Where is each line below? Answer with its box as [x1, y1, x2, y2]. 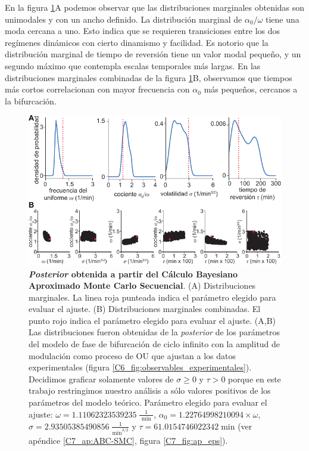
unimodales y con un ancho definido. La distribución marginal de [5, 13, 242, 25]
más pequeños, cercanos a [204, 83, 298, 95]
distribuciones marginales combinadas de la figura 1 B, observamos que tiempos [5, 71, 292, 84]
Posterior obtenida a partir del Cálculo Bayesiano [29, 267, 238, 280]
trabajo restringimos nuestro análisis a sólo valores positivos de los [29, 384, 271, 397]
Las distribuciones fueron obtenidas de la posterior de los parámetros [29, 326, 280, 338]
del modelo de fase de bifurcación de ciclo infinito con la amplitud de [29, 338, 280, 350]
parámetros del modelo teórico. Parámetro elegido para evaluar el [29, 396, 267, 409]
